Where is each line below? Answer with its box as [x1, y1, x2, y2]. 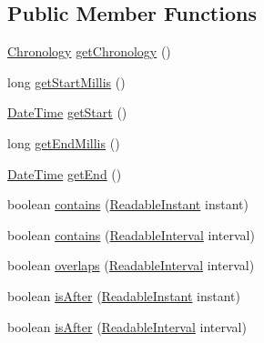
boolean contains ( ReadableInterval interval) [7, 225, 255, 244]
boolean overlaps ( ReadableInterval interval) [7, 256, 255, 275]
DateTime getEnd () [7, 164, 122, 183]
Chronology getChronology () [7, 42, 171, 61]
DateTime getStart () [7, 103, 127, 122]
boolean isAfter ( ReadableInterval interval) [7, 317, 247, 336]
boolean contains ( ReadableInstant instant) [7, 195, 249, 214]
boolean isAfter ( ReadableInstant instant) [7, 286, 241, 305]
